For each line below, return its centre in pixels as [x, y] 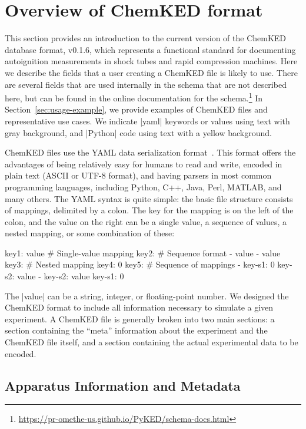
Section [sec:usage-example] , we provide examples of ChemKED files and [136, 109]
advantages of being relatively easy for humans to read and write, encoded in [144, 164]
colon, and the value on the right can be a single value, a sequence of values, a [146, 221]
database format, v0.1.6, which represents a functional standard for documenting [150, 49]
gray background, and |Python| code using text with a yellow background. [138, 132]
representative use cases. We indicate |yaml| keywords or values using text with [147, 121]
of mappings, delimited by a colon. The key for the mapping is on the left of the [149, 210]
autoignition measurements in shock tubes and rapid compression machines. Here [151, 61]
